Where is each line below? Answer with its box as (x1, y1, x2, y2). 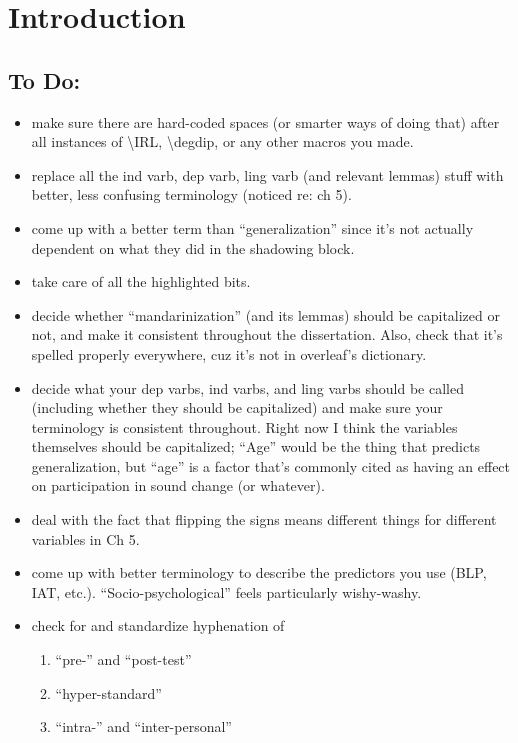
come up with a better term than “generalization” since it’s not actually (31, 217, 474, 238)
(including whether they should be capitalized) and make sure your (31, 397, 443, 418)
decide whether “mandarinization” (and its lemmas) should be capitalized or (31, 304, 500, 325)
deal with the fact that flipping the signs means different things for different (31, 509, 497, 530)
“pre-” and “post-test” (55, 649, 192, 670)
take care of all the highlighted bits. (31, 271, 251, 292)
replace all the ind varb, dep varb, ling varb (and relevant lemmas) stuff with (31, 164, 504, 185)
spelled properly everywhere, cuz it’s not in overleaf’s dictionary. (31, 343, 427, 364)
